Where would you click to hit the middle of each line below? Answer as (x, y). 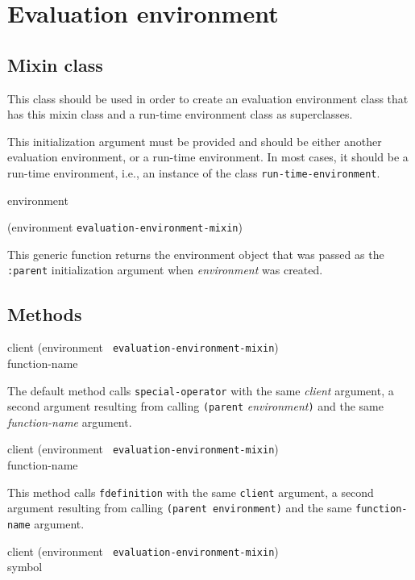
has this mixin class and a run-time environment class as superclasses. (180, 114)
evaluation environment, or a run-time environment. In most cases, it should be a (208, 157)
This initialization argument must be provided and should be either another (195, 141)
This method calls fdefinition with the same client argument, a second (191, 492)
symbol (25, 567)
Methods (45, 313)
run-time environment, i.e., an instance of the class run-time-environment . (194, 172)
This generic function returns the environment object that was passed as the (196, 254)
